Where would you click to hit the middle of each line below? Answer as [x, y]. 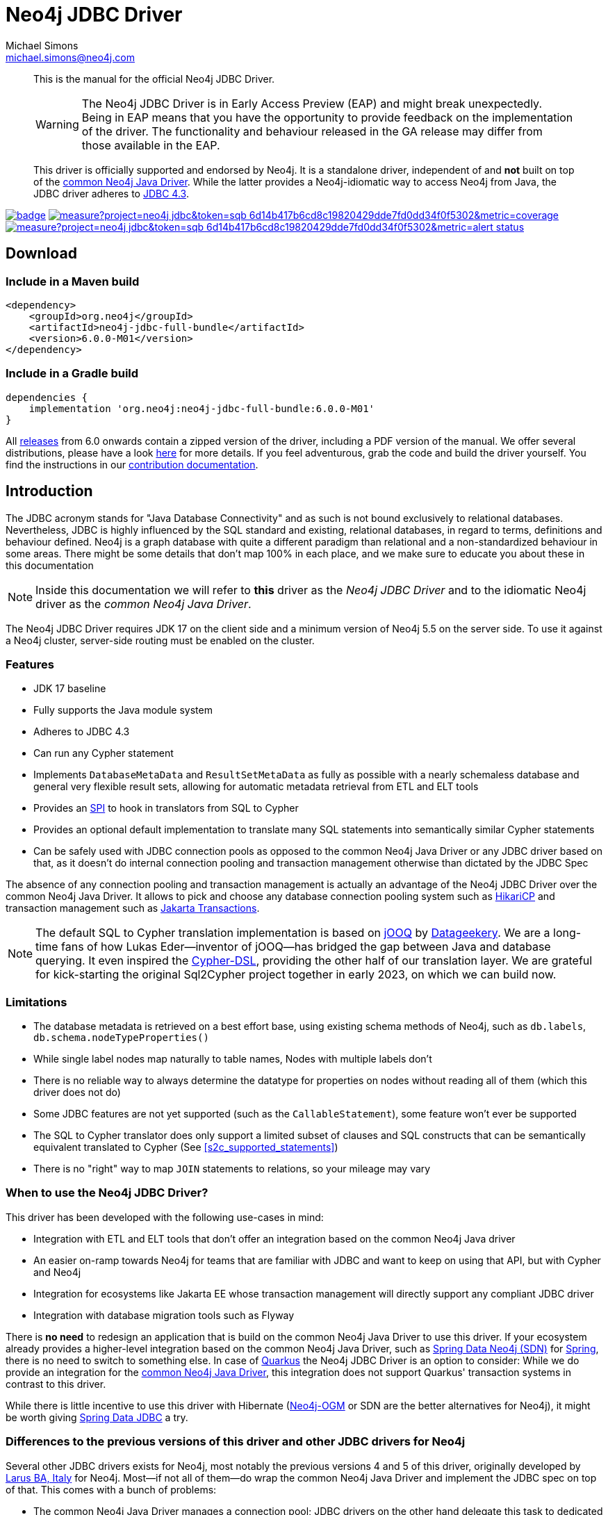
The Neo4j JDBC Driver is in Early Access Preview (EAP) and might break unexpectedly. [312, 103]
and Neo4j [57, 1272]
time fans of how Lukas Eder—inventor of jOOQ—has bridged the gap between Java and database [293, 947]
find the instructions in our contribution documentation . [132, 464]
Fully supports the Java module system [123, 710]
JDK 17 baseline [70, 689]
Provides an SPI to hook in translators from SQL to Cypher [166, 808]
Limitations [36, 1002]
